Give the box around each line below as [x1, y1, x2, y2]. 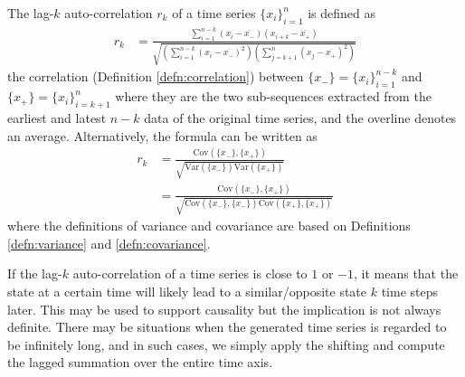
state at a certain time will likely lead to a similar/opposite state [7, 282, 367, 301]
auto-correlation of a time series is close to [72, 264, 308, 283]
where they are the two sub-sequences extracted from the [115, 87, 432, 106]
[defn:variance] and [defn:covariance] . [7, 233, 211, 252]
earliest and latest [7, 108, 107, 127]
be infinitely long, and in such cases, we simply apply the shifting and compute [7, 335, 445, 353]
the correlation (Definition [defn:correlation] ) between [7, 67, 304, 86]
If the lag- [7, 264, 62, 283]
